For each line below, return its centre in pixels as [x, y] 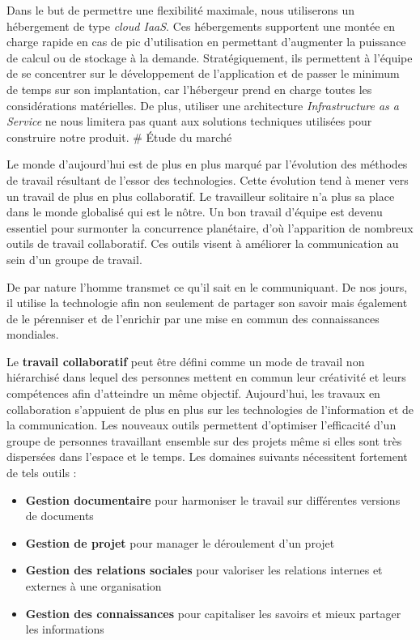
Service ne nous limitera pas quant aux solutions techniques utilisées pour [189, 121]
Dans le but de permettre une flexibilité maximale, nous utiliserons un [180, 10]
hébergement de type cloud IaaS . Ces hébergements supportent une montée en [201, 26]
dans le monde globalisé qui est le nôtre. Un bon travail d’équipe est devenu [195, 212]
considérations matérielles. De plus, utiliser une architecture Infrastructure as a [203, 105]
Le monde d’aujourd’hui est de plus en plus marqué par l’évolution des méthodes [207, 164]
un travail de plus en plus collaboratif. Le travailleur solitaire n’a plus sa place [201, 196]
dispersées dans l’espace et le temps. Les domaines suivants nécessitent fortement [207, 457]
